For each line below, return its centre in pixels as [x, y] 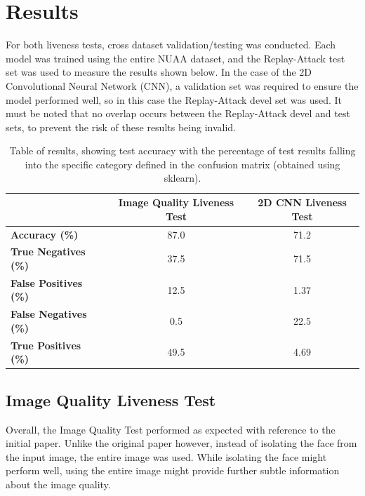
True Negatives [48, 252]
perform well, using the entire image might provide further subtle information [173, 470]
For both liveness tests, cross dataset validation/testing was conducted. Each [171, 45]
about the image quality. [58, 484]
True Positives [46, 345]
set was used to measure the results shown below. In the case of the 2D [159, 72]
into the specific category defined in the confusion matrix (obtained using [182, 164]
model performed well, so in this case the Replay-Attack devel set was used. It [174, 99]
